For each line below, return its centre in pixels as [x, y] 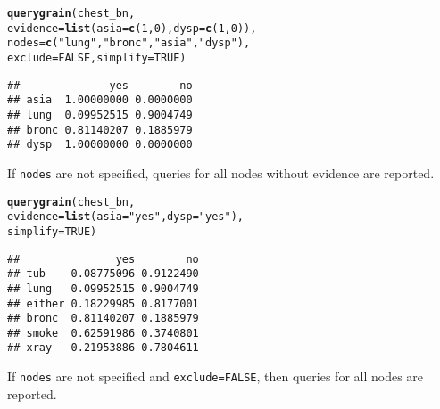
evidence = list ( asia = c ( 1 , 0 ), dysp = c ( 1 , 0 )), [132, 28]
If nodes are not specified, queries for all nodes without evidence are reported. [221, 172]
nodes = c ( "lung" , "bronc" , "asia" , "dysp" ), [129, 43]
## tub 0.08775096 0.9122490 [103, 274]
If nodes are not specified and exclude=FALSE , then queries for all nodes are [216, 376]
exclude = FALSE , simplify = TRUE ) [97, 57]
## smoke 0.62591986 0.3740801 [103, 333]
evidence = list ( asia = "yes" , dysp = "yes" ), [125, 217]
